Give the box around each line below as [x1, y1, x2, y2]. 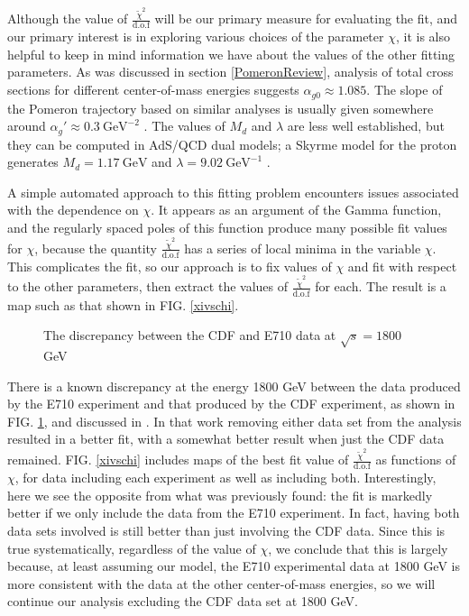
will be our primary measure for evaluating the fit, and [154, 9, 458, 28]
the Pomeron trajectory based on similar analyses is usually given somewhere [7, 98, 434, 117]
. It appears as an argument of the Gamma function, [151, 200, 442, 219]
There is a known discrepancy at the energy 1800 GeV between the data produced [7, 376, 461, 395]
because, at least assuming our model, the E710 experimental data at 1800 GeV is [7, 556, 460, 575]
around [7, 116, 46, 135]
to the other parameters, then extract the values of [7, 277, 289, 296]
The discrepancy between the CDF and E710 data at [43, 326, 336, 345]
